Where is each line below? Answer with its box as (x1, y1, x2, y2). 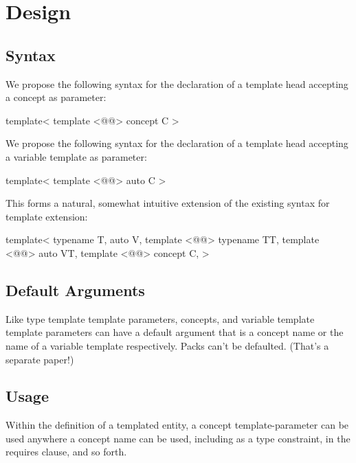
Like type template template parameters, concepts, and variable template (5, 311, 315, 326)
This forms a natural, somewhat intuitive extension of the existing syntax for (5, 196, 330, 210)
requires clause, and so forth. (5, 444, 127, 459)
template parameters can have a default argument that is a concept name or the (5, 325, 344, 339)
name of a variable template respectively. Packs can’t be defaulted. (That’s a (5, 338, 329, 352)
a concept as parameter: (5, 90, 107, 104)
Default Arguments (5, 279, 145, 300)
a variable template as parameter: (5, 149, 147, 163)
